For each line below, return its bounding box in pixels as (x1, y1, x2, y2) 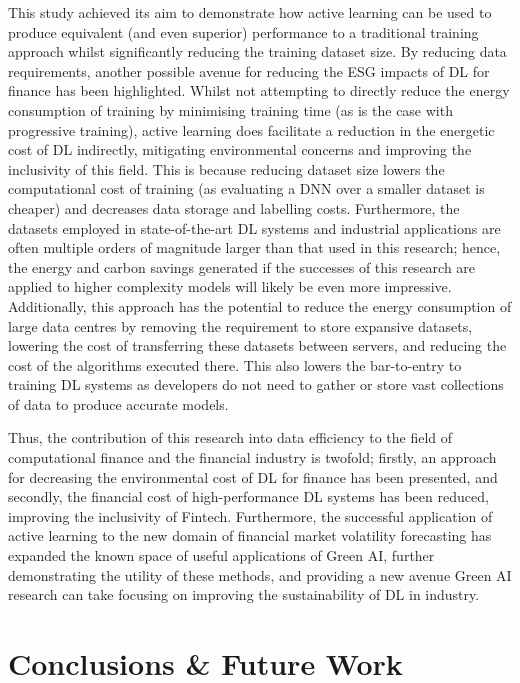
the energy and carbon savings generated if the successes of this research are (8, 256, 476, 277)
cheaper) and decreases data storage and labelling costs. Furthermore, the (8, 197, 460, 218)
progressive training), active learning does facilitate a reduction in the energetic (8, 119, 495, 140)
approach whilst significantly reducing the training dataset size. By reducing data (8, 41, 507, 62)
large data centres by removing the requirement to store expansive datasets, (8, 315, 473, 336)
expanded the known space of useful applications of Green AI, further (8, 545, 435, 566)
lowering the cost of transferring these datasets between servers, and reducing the (8, 335, 507, 356)
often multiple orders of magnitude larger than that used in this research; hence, (8, 237, 501, 258)
